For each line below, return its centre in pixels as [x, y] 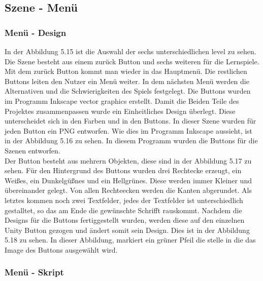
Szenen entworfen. [32, 150]
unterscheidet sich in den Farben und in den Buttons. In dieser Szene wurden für [130, 121]
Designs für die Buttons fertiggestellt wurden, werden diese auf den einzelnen [125, 220]
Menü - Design [36, 32]
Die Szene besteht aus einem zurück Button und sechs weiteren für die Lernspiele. [132, 61]
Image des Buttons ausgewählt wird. [61, 249]
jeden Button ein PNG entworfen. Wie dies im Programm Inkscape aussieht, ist [129, 130]
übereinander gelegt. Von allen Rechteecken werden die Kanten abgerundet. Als [128, 190]
